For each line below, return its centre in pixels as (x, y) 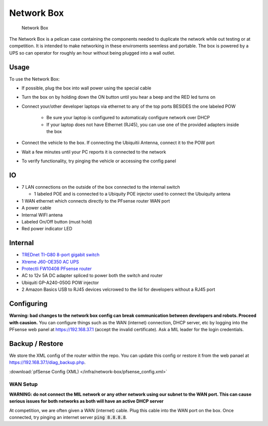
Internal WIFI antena (42, 215)
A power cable (36, 208)
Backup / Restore (36, 343)
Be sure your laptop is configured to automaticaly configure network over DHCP (128, 118)
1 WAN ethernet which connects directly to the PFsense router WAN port (96, 201)
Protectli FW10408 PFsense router (57, 269)
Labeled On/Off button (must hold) (57, 222)
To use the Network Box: (34, 79)
